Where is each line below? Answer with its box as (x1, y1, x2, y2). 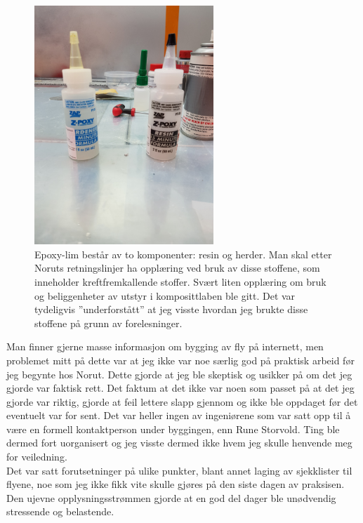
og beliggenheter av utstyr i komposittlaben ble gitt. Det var (34, 288, 296, 303)
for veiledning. (6, 449, 67, 464)
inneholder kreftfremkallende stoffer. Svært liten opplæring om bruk (34, 274, 326, 289)
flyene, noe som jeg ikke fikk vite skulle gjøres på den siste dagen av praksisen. (6, 477, 345, 491)
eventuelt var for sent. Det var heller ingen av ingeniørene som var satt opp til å (6, 408, 351, 423)
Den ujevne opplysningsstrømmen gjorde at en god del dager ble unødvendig (6, 490, 336, 505)
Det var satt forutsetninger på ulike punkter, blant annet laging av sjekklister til (6, 463, 352, 477)
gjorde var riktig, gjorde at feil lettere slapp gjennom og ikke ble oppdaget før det (6, 394, 358, 409)
